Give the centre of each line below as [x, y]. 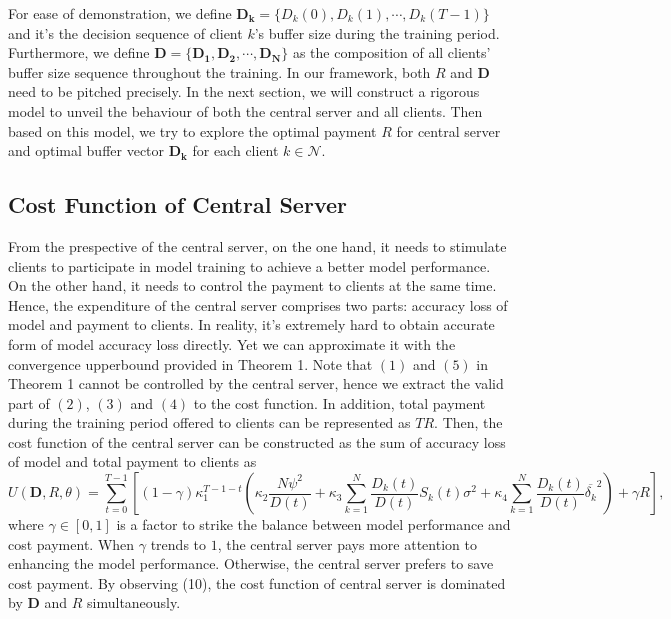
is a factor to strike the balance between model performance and [313, 524]
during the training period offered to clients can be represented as [209, 422]
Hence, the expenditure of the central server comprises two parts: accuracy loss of [258, 304]
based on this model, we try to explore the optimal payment [192, 130]
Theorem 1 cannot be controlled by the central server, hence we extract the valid [256, 383]
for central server [448, 130]
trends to [178, 543]
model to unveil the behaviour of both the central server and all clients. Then [245, 110]
